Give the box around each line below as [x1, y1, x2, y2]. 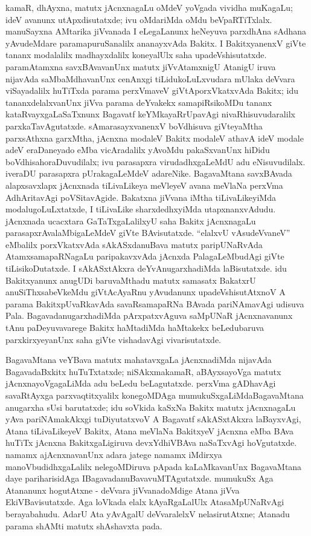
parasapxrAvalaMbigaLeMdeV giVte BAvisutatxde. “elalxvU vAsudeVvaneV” [5, 226, 290, 239]
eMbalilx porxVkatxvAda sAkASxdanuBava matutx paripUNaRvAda [5, 238, 263, 250]
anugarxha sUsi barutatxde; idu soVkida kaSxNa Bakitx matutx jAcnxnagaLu [5, 400, 296, 413]
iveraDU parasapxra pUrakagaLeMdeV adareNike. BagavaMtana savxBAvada [5, 167, 292, 180]
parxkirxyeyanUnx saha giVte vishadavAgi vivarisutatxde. [5, 333, 222, 345]
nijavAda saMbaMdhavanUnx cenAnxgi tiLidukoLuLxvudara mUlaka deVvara [5, 72, 295, 85]
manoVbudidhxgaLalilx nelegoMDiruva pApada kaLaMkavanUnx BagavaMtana [5, 460, 302, 472]
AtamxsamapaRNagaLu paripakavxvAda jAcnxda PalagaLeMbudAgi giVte [5, 250, 284, 263]
